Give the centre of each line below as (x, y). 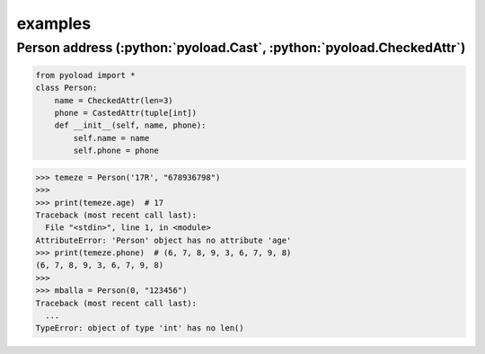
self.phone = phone (116, 151)
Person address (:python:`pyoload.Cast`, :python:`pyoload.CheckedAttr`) (241, 48)
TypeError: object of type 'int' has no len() (140, 328)
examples (54, 23)
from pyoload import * (85, 75)
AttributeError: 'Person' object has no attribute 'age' (163, 240)
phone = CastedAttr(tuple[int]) (126, 113)
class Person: (66, 88)
